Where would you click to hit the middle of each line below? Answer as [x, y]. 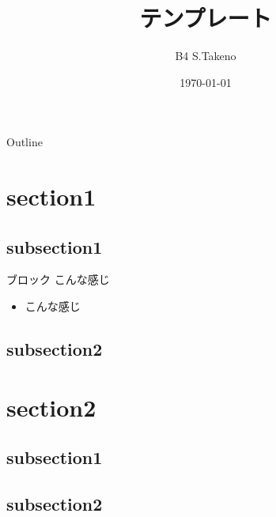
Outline [25, 142]
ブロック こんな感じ [58, 279]
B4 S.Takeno [206, 56]
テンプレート [206, 18]
